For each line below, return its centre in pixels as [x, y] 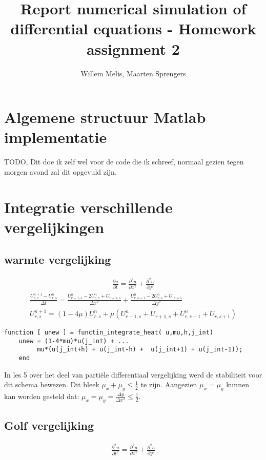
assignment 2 [133, 48]
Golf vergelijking [49, 425]
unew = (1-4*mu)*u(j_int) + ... [74, 341]
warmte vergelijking [58, 259]
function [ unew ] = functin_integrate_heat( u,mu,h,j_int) [109, 333]
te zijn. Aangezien [169, 384]
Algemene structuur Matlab [105, 117]
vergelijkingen [54, 227]
